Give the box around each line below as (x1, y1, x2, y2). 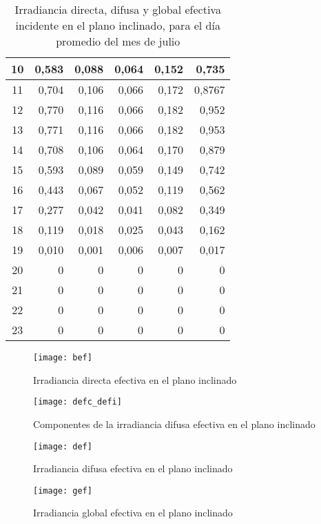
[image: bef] (33, 353, 92, 362)
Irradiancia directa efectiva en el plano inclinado (33, 372, 237, 387)
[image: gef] (33, 485, 92, 496)
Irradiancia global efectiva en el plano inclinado (33, 505, 233, 520)
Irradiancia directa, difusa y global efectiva (14, 1, 221, 17)
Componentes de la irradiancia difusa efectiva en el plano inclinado (33, 416, 315, 431)
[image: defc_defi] (33, 397, 122, 407)
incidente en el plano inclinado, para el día (15, 17, 220, 33)
